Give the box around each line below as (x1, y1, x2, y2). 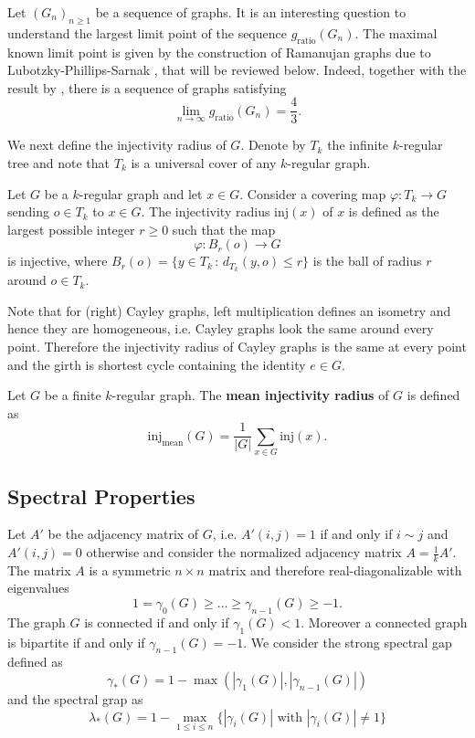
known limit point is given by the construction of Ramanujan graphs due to (7, 42, 431, 61)
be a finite (44, 385, 101, 405)
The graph (7, 612, 66, 631)
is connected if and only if (84, 612, 229, 631)
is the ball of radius (312, 251, 422, 270)
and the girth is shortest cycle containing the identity (7, 354, 306, 374)
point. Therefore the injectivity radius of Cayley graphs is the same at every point (7, 337, 467, 356)
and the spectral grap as (7, 690, 143, 709)
